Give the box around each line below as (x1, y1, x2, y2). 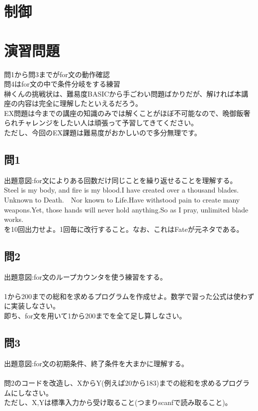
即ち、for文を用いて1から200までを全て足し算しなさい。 (4, 310, 186, 320)
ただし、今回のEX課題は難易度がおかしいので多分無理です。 (4, 127, 201, 138)
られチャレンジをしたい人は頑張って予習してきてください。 (4, 117, 198, 128)
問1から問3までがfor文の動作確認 (4, 69, 110, 79)
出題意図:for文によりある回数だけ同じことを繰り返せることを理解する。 (4, 175, 237, 185)
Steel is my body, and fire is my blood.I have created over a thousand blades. (4, 185, 239, 195)
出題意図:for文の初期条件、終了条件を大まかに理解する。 (4, 358, 188, 368)
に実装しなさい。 (4, 301, 60, 311)
